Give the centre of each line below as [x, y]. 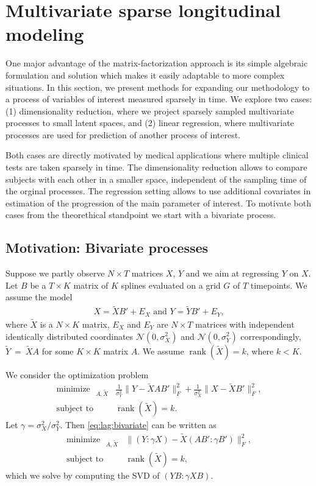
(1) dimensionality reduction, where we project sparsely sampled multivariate [150, 111]
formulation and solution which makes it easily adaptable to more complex [145, 75]
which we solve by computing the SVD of [83, 475]
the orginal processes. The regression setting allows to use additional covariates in [158, 191]
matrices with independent [245, 324]
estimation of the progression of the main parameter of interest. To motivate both [158, 202]
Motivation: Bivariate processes [107, 248]
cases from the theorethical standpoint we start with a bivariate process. [141, 215]
